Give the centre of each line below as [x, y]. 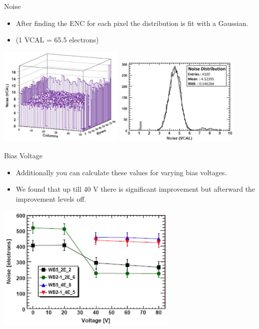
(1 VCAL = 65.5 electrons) [57, 40]
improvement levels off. [51, 198]
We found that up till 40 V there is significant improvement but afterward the [135, 189]
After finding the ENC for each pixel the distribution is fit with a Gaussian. [132, 23]
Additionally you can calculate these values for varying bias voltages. [121, 172]
